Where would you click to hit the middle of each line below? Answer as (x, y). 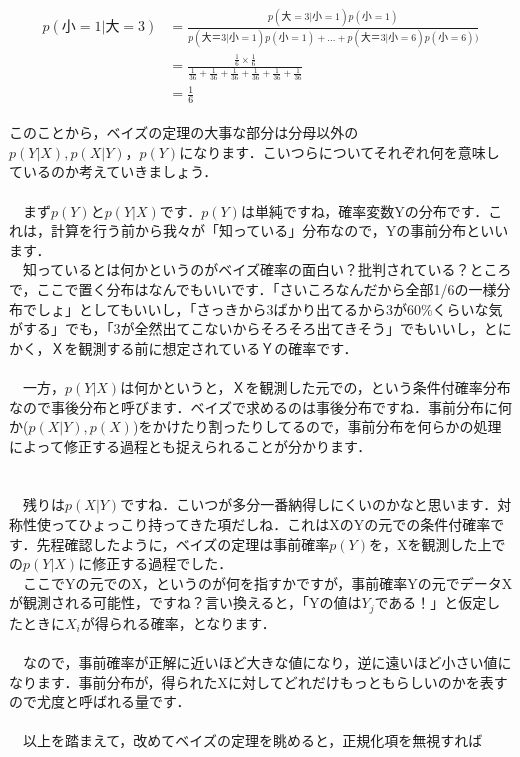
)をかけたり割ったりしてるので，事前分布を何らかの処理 (317, 426)
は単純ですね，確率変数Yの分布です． (364, 210)
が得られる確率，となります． (178, 622)
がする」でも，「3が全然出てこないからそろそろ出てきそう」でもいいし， (246, 328)
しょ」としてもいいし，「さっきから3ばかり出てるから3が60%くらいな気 (269, 308)
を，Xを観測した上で (437, 543)
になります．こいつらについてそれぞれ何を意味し (339, 151)
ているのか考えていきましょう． (113, 171)
